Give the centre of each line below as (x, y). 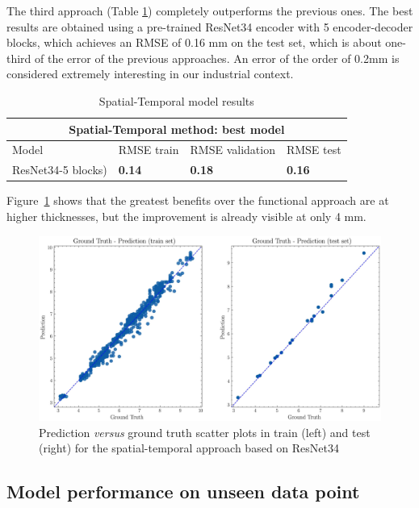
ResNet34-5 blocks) (60, 170)
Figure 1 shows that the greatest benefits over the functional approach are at (198, 200)
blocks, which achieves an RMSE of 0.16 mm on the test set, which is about (194, 42)
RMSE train (149, 150)
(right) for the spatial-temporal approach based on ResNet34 (189, 448)
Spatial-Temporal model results (176, 100)
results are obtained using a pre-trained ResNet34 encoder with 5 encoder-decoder (210, 26)
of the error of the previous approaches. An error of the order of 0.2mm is (217, 58)
